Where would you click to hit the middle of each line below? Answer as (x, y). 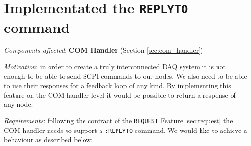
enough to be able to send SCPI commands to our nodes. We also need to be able (125, 76)
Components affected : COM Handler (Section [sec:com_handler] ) (104, 50)
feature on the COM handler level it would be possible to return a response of (120, 95)
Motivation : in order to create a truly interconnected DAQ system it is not (115, 66)
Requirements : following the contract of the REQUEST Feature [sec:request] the (118, 120)
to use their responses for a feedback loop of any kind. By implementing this (117, 85)
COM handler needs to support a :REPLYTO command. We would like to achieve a (125, 130)
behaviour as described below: (49, 139)
